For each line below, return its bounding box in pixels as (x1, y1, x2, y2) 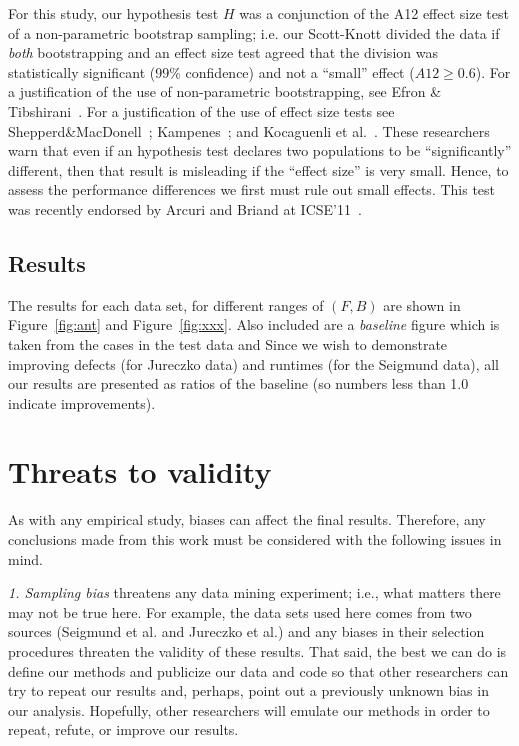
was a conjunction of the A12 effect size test (239, 3, 509, 23)
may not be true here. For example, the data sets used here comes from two (8, 601, 472, 622)
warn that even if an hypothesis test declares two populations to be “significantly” (8, 140, 512, 161)
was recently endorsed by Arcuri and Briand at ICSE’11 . (8, 198, 362, 219)
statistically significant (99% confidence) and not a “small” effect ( (8, 61, 415, 82)
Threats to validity (8, 451, 272, 492)
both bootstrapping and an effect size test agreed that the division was (8, 42, 438, 63)
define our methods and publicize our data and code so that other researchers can (8, 660, 509, 681)
